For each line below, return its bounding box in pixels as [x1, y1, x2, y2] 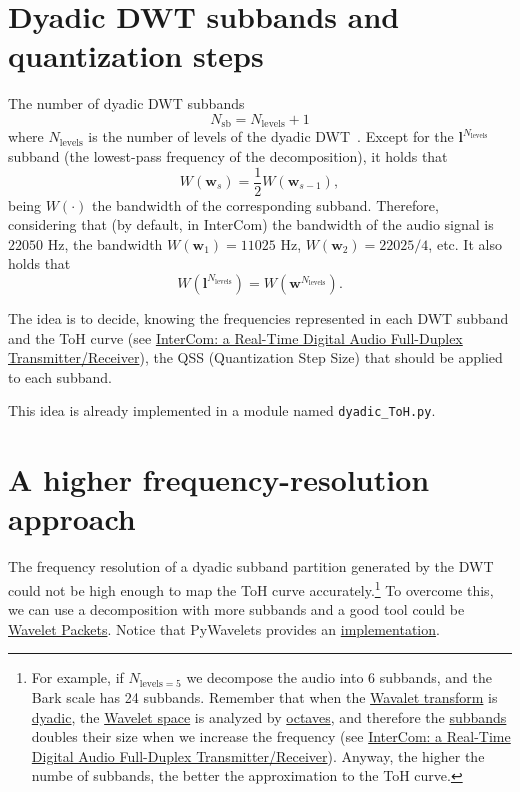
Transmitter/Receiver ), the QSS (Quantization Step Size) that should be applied [8, 347, 503, 368]
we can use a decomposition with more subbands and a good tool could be [8, 599, 465, 620]
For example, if [31, 667, 124, 688]
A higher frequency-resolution [8, 459, 430, 500]
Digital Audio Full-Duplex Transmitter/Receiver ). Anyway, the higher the [31, 745, 485, 766]
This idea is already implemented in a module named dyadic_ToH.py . [8, 400, 436, 421]
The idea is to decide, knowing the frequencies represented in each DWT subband [8, 307, 509, 328]
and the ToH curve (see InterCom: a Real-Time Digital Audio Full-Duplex [8, 327, 463, 348]
